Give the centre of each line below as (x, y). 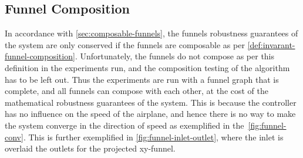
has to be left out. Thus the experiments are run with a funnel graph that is (142, 79)
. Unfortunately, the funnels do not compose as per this (175, 56)
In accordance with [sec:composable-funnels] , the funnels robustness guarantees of (151, 33)
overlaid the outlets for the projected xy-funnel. (90, 148)
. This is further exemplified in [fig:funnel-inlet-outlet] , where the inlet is (153, 137)
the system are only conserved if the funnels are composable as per (125, 44)
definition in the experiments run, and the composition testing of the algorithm (147, 67)
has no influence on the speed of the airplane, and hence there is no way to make (150, 114)
